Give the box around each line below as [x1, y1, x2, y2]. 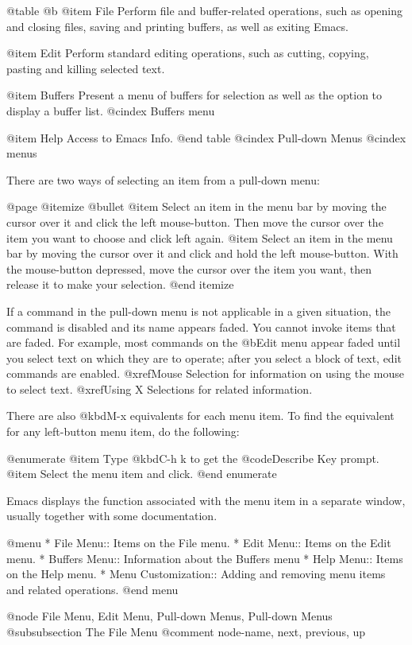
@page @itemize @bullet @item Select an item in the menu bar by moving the [6, 198, 387, 215]
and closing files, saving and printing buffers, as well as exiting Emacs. [6, 17, 348, 34]
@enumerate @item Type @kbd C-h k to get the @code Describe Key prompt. [6, 449, 379, 466]
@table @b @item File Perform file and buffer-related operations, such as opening [6, 2, 402, 18]
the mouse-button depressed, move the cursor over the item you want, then [6, 260, 372, 277]
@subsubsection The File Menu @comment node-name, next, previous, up [6, 624, 366, 639]
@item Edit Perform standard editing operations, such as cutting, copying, [6, 45, 369, 61]
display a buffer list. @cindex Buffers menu [6, 102, 215, 119]
